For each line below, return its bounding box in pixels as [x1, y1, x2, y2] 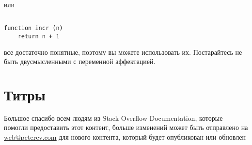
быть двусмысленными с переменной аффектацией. [4, 56, 156, 66]
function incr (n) [4, 25, 63, 32]
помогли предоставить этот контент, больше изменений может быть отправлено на [4, 122, 248, 132]
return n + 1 [17, 32, 60, 40]
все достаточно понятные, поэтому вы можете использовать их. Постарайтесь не [4, 47, 242, 57]
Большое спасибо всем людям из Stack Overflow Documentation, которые [4, 113, 223, 123]
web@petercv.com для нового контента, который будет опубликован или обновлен [4, 132, 246, 142]
